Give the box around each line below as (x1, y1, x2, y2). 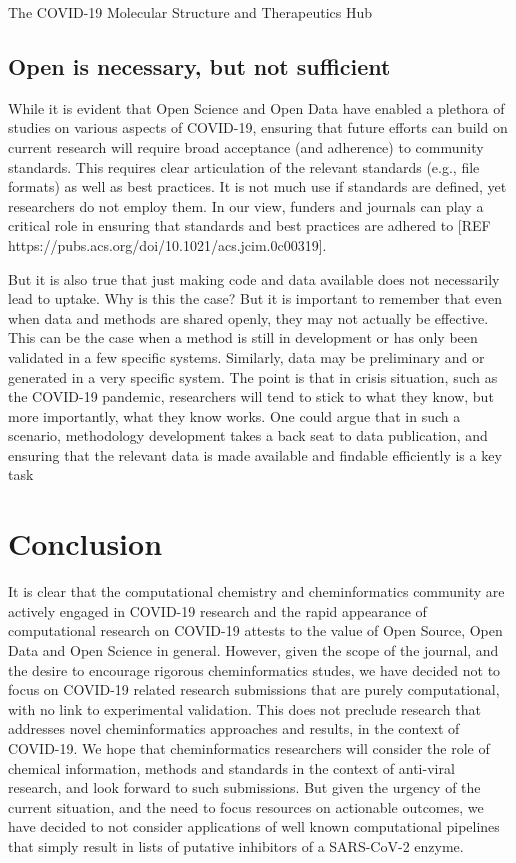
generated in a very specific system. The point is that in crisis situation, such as (8, 366, 498, 387)
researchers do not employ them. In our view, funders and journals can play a (8, 195, 484, 216)
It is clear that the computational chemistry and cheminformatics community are (8, 581, 505, 602)
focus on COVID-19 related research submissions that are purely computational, (8, 679, 500, 700)
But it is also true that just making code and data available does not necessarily (8, 268, 500, 289)
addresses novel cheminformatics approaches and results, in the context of (8, 718, 460, 739)
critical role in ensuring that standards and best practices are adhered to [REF (8, 215, 491, 236)
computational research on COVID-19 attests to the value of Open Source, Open (8, 620, 503, 641)
